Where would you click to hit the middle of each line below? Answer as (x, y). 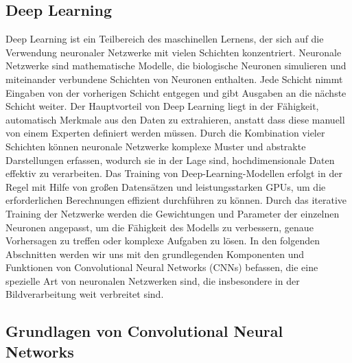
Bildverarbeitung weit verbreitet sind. (85, 294)
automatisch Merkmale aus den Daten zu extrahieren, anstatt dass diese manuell (175, 119)
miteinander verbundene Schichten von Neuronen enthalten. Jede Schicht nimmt (174, 79)
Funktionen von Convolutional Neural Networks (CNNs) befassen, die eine (162, 267)
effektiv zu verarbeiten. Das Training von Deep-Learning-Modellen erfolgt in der (174, 173)
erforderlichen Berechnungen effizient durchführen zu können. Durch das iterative (176, 200)
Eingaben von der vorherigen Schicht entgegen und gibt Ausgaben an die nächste (176, 92)
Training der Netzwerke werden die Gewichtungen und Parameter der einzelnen (173, 213)
